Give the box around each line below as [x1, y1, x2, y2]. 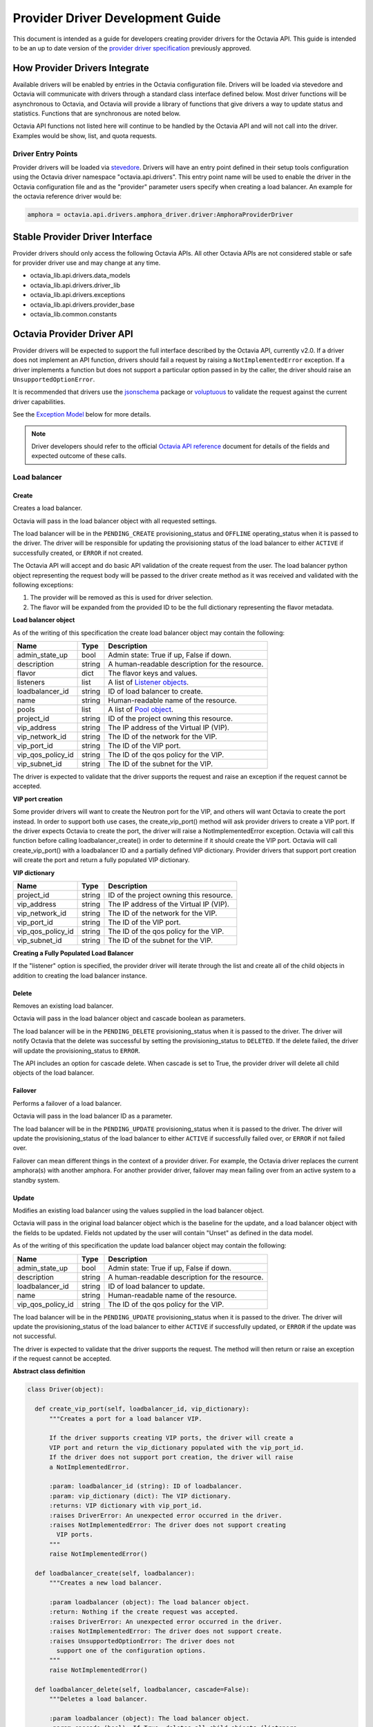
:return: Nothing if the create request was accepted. [49, 1608, 239, 1616]
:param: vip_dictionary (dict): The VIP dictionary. [49, 1492, 231, 1500]
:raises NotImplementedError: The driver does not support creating [49, 1520, 287, 1529]
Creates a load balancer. [12, 504, 83, 513]
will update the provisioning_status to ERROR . [12, 1047, 141, 1055]
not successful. [12, 1332, 57, 1340]
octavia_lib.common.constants [30, 309, 117, 318]
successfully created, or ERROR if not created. [12, 548, 143, 557]
